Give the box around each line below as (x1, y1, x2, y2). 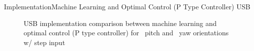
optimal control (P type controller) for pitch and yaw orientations (24, 27, 229, 38)
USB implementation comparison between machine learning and (24, 18, 217, 28)
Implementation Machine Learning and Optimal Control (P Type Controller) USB (4, 1, 251, 11)
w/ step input (24, 37, 65, 47)
